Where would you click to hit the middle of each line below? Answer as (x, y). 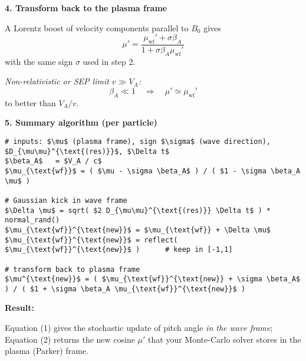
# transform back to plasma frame (73, 269)
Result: (19, 308)
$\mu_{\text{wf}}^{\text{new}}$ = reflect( (91, 240)
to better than (30, 102)
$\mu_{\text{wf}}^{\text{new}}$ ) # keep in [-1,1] (119, 250)
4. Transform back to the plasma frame (86, 8)
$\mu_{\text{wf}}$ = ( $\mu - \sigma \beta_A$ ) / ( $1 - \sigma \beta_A (153, 171)
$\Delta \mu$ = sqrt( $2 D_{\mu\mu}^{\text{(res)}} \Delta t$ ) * (138, 210)
